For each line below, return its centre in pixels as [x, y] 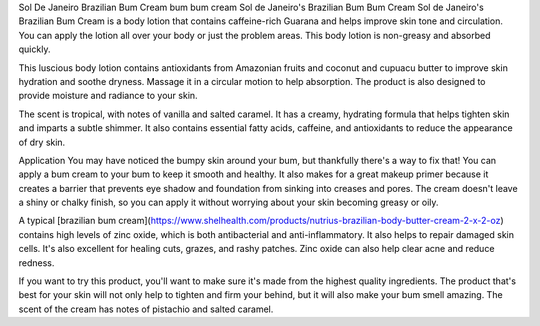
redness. [36, 262]
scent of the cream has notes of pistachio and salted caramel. [146, 309]
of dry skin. [42, 142]
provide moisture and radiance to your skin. [108, 96]
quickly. [34, 49]
